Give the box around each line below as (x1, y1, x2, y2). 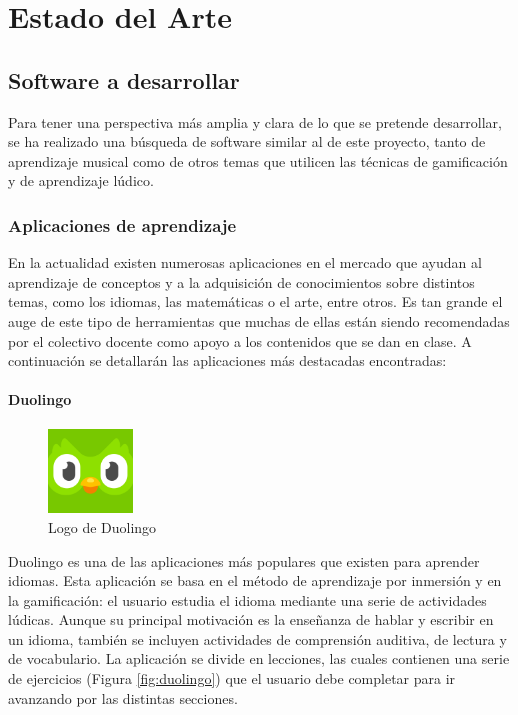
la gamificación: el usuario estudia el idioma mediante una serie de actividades (8, 589, 487, 610)
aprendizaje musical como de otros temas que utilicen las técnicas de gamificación (8, 150, 508, 171)
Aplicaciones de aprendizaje (8, 212, 237, 237)
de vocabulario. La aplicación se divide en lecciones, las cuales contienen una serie (8, 648, 510, 669)
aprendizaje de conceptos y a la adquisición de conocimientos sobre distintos (8, 271, 475, 292)
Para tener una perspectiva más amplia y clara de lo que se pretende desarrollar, (8, 111, 502, 132)
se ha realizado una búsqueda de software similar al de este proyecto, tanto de (8, 131, 486, 152)
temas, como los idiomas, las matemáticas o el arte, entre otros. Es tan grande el (8, 291, 503, 312)
